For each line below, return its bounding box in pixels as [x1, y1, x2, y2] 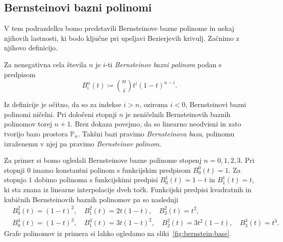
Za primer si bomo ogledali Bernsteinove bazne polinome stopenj [4, 155, 202, 165]
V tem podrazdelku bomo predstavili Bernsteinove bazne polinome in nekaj [4, 23, 235, 33]
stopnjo [4, 174, 26, 185]
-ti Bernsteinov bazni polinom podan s [105, 59, 222, 69]
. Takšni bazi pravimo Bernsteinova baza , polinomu [78, 128, 235, 138]
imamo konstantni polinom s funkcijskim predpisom [33, 164, 191, 175]
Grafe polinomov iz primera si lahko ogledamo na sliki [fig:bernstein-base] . [4, 228, 232, 239]
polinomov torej [4, 119, 52, 129]
